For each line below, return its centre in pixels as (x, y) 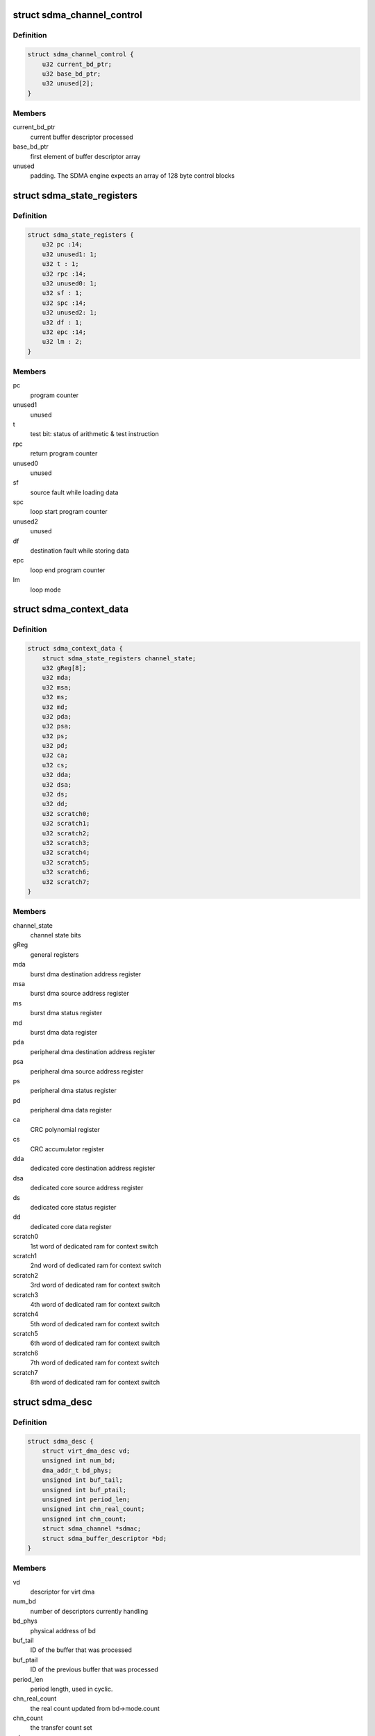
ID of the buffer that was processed (81, 1650)
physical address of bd (63, 1630)
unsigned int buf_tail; (82, 1480)
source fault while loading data (74, 492)
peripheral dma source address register (87, 1071)
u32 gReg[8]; (64, 668)
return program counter (64, 453)
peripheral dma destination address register (93, 1051)
